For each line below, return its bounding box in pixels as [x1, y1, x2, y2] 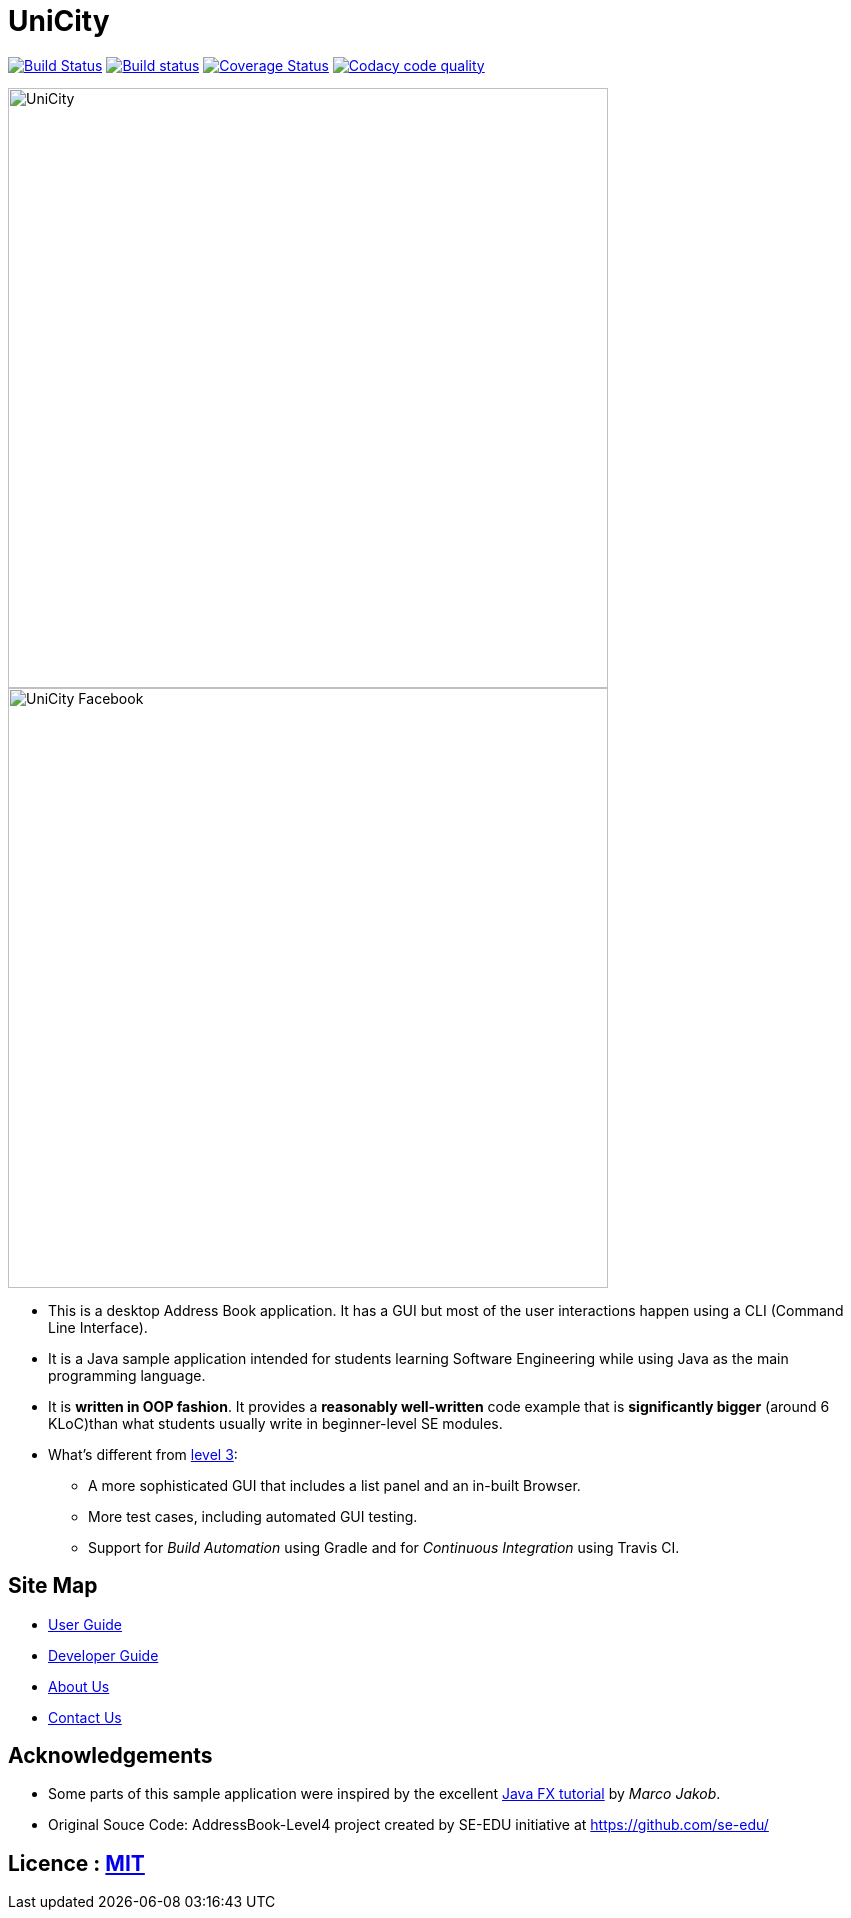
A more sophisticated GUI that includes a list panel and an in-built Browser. [88, 1476, 581, 1494]
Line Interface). [48, 1318, 148, 1336]
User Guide [48, 1615, 123, 1633]
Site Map [8, 1573, 98, 1599]
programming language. [48, 1366, 206, 1384]
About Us [48, 1677, 110, 1695]
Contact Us [48, 1708, 122, 1726]
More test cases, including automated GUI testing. [88, 1507, 418, 1525]
